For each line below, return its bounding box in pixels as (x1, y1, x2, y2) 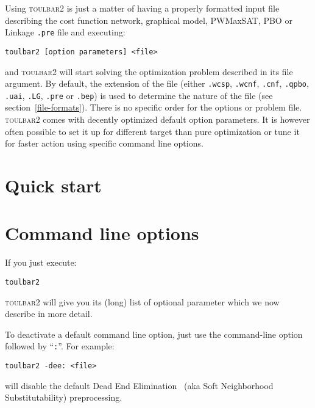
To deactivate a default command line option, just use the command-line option (5, 327, 303, 340)
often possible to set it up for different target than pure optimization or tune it (5, 125, 300, 137)
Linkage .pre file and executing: (5, 26, 126, 38)
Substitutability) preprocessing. (5, 391, 122, 404)
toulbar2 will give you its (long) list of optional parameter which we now (5, 295, 280, 308)
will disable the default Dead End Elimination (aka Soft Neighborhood (5, 379, 274, 392)
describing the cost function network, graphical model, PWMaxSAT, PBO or (5, 13, 292, 26)
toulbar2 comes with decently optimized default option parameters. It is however (5, 113, 310, 125)
